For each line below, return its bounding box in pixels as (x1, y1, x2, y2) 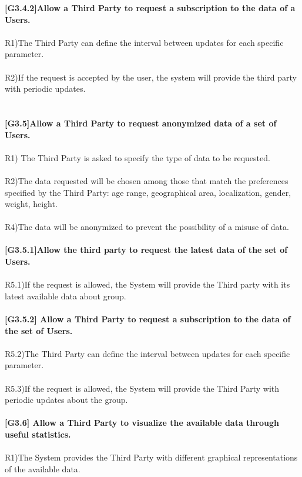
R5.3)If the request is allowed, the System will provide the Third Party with (5, 382, 280, 394)
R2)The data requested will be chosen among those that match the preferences (5, 174, 288, 186)
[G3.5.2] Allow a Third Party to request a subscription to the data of (5, 313, 291, 325)
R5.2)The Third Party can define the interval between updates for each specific (5, 347, 290, 359)
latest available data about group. (5, 289, 126, 302)
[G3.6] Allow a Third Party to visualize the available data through (5, 416, 279, 429)
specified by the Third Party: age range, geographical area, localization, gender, (5, 186, 291, 198)
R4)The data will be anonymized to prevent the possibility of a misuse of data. (5, 221, 289, 233)
